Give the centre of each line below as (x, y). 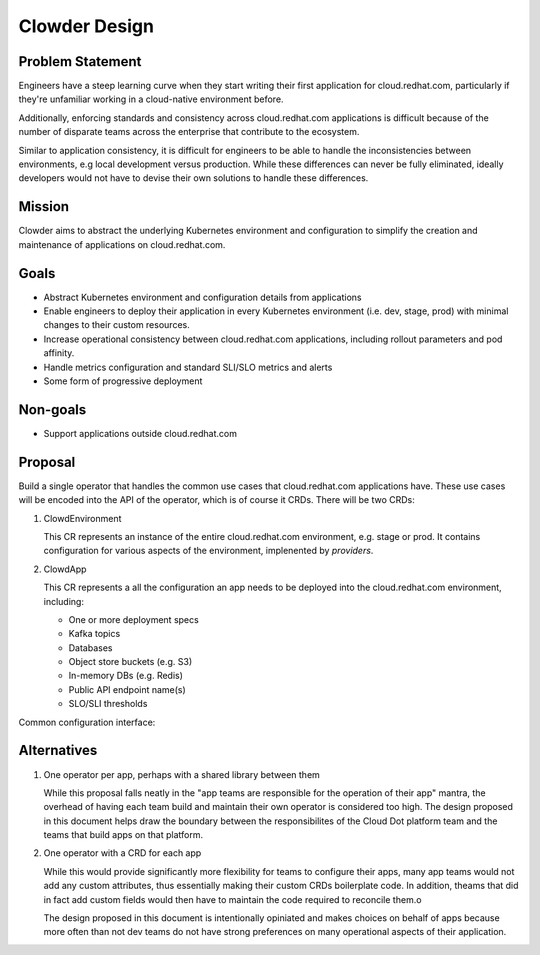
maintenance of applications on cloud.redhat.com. (122, 244)
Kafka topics (94, 634)
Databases (90, 647)
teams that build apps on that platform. (123, 835)
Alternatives (58, 750)
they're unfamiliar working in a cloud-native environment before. (151, 99)
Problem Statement (80, 61)
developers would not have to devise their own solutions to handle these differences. (193, 178)
